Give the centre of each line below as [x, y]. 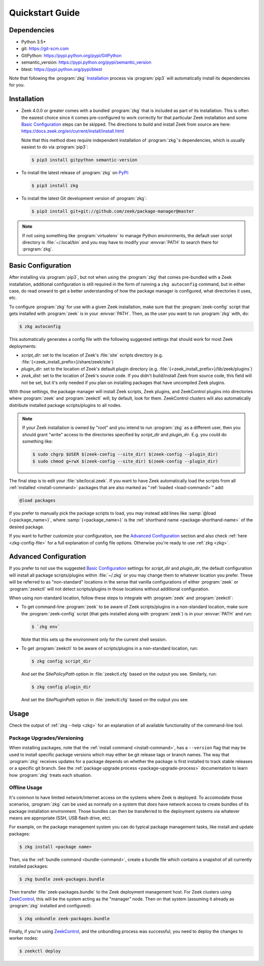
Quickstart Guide [44, 13]
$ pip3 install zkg [55, 186]
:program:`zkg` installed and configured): [50, 905]
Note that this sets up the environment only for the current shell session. [94, 639]
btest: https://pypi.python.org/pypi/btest [62, 69]
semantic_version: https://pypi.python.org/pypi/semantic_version [86, 62]
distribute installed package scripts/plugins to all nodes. [65, 405]
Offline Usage [26, 787]
